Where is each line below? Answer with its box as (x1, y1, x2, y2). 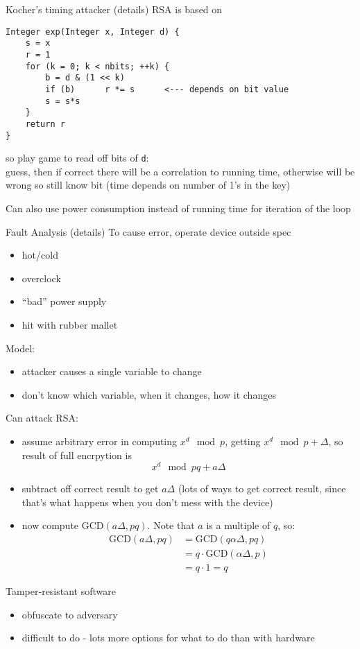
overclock (22, 270, 61, 285)
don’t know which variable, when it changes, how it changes (22, 387, 276, 401)
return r (25, 119, 65, 129)
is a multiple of (206, 518, 271, 533)
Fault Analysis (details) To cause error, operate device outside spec (6, 224, 291, 239)
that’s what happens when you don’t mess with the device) (22, 494, 273, 509)
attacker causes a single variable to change (22, 364, 202, 379)
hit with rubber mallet (22, 317, 118, 331)
